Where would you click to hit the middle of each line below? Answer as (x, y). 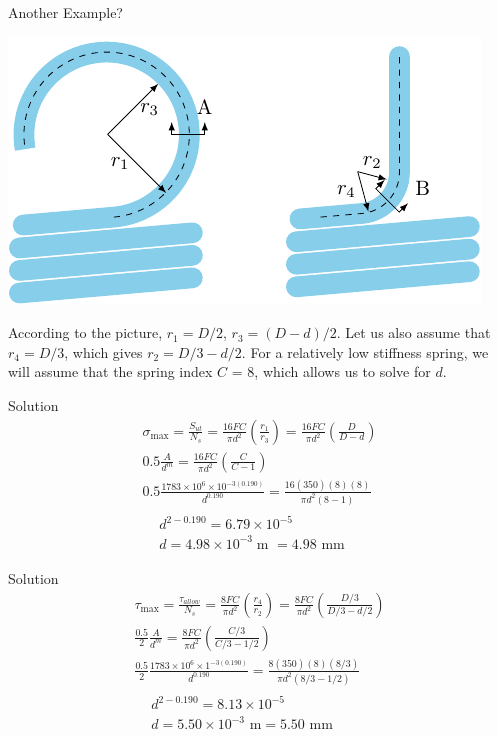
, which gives (103, 351)
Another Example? (65, 12)
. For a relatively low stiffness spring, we (365, 351)
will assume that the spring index (110, 371)
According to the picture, (85, 332)
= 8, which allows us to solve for (331, 371)
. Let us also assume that (413, 332)
